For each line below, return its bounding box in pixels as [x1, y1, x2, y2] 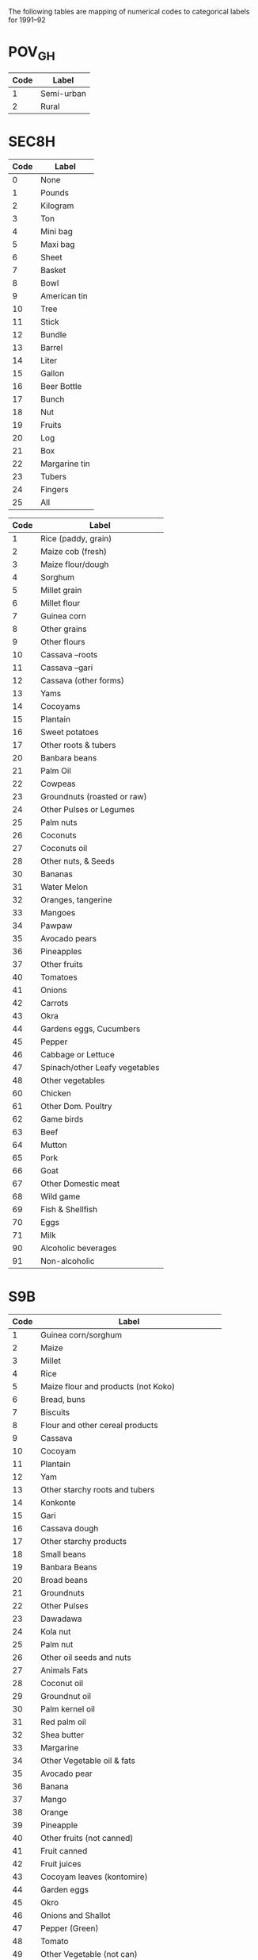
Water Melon [40, 881, 89, 892]
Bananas [40, 868, 74, 880]
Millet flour [40, 598, 81, 609]
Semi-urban [40, 87, 87, 98]
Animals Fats [40, 1665, 89, 1676]
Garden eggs [40, 1885, 89, 1896]
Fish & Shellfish [40, 1204, 97, 1215]
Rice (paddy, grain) [40, 533, 112, 545]
